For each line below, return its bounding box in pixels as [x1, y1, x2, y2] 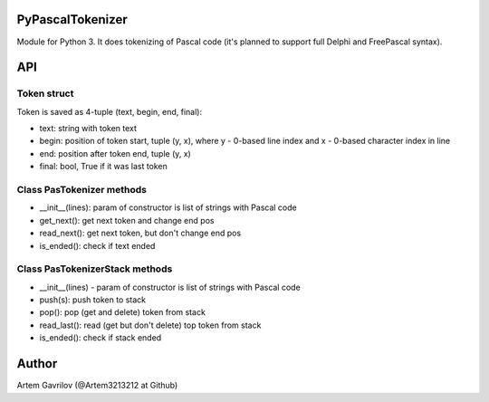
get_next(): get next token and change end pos [39, 215, 215, 225]
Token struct [16, 87, 74, 100]
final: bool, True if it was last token [39, 161, 168, 172]
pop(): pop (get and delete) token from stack [39, 307, 206, 318]
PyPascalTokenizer [16, 12, 128, 27]
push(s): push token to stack [39, 294, 147, 305]
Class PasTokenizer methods [16, 184, 147, 196]
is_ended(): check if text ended [39, 240, 156, 251]
